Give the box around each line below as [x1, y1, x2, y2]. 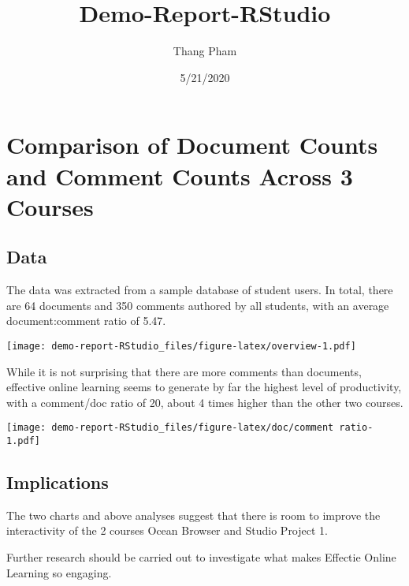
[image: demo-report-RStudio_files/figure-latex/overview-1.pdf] [6, 340, 356, 352]
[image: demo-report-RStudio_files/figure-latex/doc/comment [6, 422, 334, 434]
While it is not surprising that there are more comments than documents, [6, 363, 362, 379]
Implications [6, 470, 109, 494]
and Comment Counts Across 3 [6, 159, 353, 192]
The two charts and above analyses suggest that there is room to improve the [6, 506, 381, 523]
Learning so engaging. [6, 564, 112, 580]
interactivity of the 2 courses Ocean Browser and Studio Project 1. [6, 522, 328, 539]
